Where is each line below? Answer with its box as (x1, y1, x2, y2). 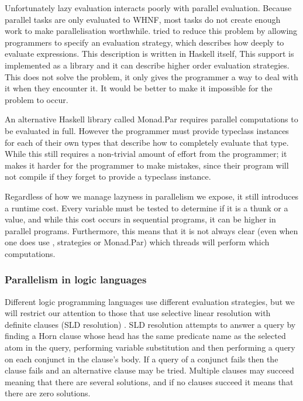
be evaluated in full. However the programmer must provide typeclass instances (5, 124, 289, 136)
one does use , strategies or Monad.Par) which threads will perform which (5, 236, 270, 248)
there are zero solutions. (5, 387, 91, 399)
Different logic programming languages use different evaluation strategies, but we (5, 295, 295, 307)
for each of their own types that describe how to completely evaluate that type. (5, 136, 289, 148)
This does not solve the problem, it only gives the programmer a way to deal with (5, 70, 298, 83)
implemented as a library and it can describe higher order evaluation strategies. (5, 59, 290, 71)
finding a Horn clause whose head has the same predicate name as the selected (5, 330, 286, 342)
